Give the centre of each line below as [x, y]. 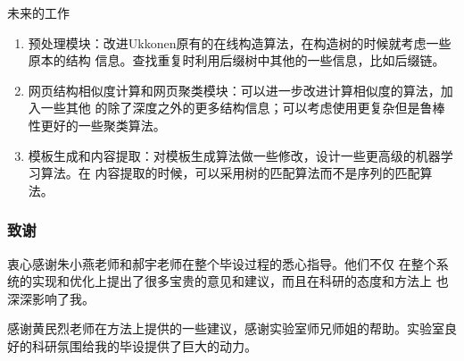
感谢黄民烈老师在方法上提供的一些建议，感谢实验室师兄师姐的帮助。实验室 [226, 328]
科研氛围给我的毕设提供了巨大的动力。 [144, 345]
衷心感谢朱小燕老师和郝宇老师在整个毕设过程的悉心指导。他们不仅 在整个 [222, 263]
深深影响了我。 [51, 298]
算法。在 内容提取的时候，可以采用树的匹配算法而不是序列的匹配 [230, 173]
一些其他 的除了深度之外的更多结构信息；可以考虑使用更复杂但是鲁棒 [243, 108]
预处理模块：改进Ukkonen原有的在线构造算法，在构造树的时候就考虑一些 [240, 42]
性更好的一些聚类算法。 [97, 125]
